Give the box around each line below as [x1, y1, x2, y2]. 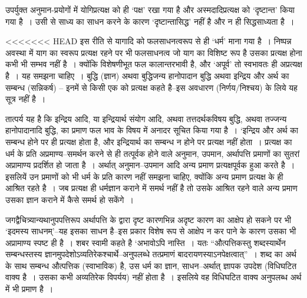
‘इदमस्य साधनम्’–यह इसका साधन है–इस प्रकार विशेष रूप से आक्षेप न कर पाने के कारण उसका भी [5, 225, 296, 237]
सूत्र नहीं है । [5, 93, 46, 105]
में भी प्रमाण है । [5, 283, 54, 295]
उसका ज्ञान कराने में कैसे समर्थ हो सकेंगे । [5, 193, 134, 205]
